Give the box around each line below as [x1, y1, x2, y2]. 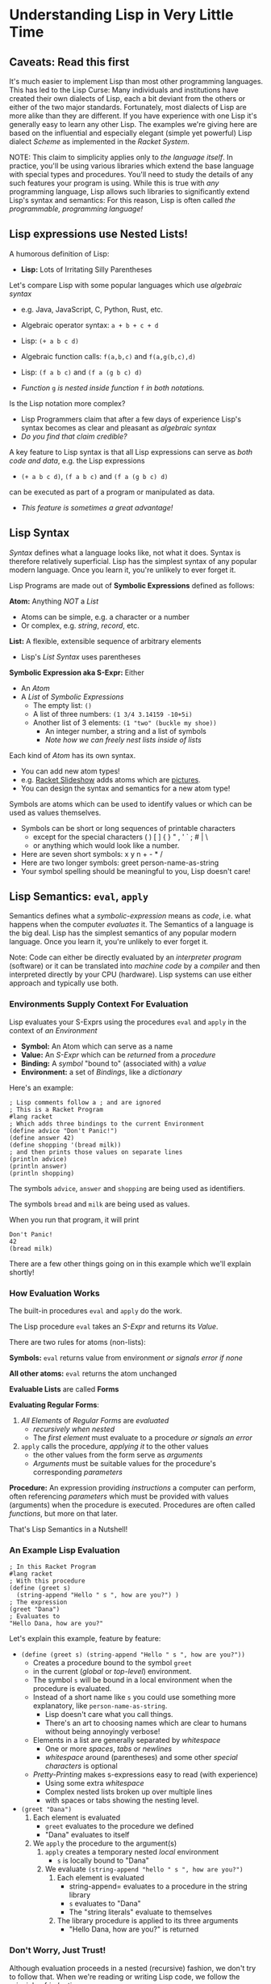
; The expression [9, 1598, 68, 1607]
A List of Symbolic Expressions [20, 692, 124, 702]
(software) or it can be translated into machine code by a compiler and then [9, 961, 261, 971]
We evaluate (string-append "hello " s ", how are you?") [44, 1864, 244, 1874]
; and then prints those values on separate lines [9, 1147, 183, 1156]
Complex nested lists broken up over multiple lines [44, 1787, 213, 1797]
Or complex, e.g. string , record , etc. [20, 621, 140, 630]
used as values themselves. [9, 808, 102, 817]
